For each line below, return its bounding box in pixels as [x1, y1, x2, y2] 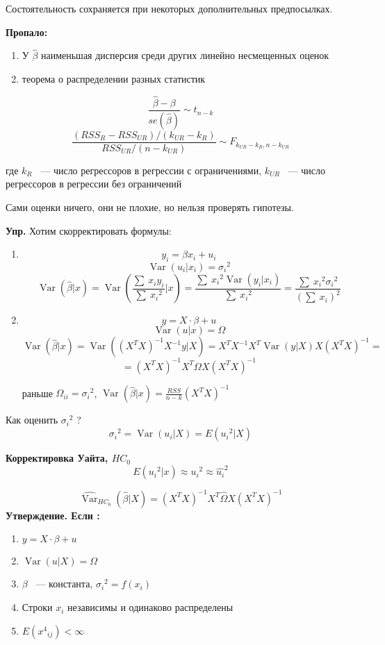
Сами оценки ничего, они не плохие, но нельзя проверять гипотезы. [6, 199, 294, 214]
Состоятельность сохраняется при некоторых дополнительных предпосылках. [6, 1, 333, 15]
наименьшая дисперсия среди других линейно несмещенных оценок [40, 48, 329, 62]
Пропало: [6, 24, 48, 39]
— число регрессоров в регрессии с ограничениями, [40, 162, 262, 177]
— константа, [35, 576, 93, 591]
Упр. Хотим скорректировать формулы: [6, 223, 172, 237]
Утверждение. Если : [6, 508, 100, 522]
